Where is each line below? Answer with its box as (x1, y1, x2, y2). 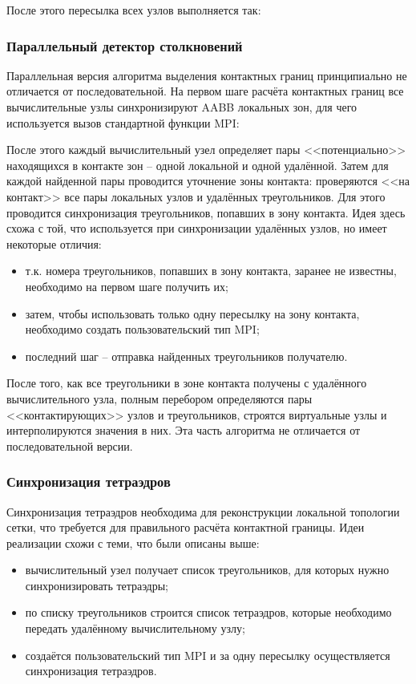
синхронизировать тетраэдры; (25, 577, 168, 593)
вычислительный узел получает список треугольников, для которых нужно (25, 561, 390, 578)
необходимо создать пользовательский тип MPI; (25, 321, 260, 338)
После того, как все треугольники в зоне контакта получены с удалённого (6, 374, 367, 391)
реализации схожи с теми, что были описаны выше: (6, 534, 260, 551)
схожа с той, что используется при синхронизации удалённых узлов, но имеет (6, 220, 387, 237)
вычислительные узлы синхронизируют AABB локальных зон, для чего (6, 99, 357, 115)
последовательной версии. (6, 437, 133, 454)
